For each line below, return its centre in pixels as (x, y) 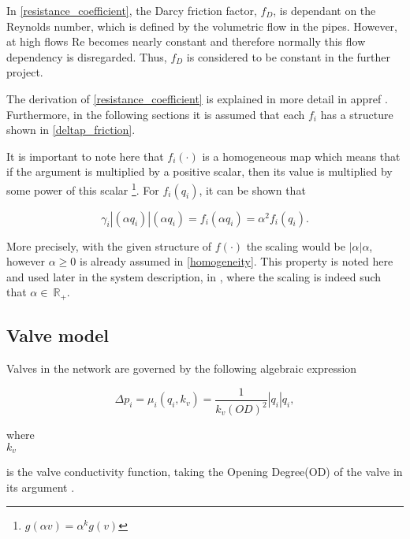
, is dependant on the (324, 10)
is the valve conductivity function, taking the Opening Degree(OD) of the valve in (205, 472)
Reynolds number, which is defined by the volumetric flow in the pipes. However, (202, 26)
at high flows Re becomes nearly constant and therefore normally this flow (186, 41)
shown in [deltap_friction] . (71, 130)
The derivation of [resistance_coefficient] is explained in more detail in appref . (197, 98)
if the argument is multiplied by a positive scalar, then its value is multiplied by (199, 171)
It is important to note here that (85, 156)
